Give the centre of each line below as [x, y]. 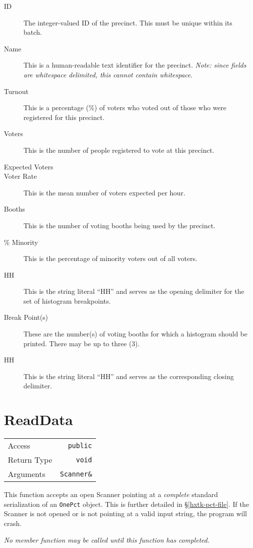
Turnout [16, 91]
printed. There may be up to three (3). [82, 343]
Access [19, 446]
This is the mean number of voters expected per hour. [104, 192]
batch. [33, 32]
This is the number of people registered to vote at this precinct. [119, 150]
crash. [13, 523]
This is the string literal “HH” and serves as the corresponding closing [129, 376]
